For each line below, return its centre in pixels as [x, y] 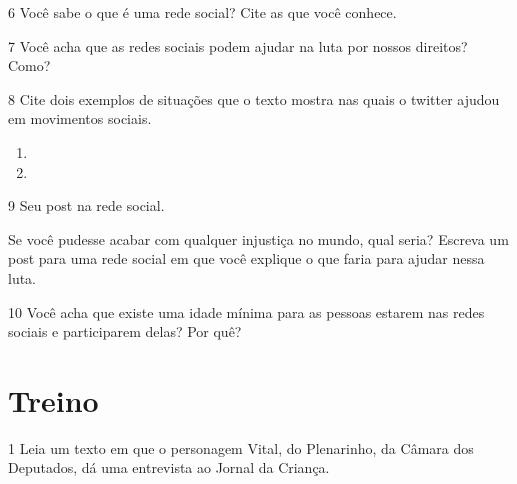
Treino [53, 399]
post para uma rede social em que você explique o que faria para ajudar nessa [246, 258]
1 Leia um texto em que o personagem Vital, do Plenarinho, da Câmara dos [241, 447]
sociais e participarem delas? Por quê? [125, 331]
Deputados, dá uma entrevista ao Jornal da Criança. [169, 467]
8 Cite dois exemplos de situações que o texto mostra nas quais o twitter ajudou [254, 98]
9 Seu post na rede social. [86, 205]
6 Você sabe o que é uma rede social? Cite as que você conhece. [202, 12]
